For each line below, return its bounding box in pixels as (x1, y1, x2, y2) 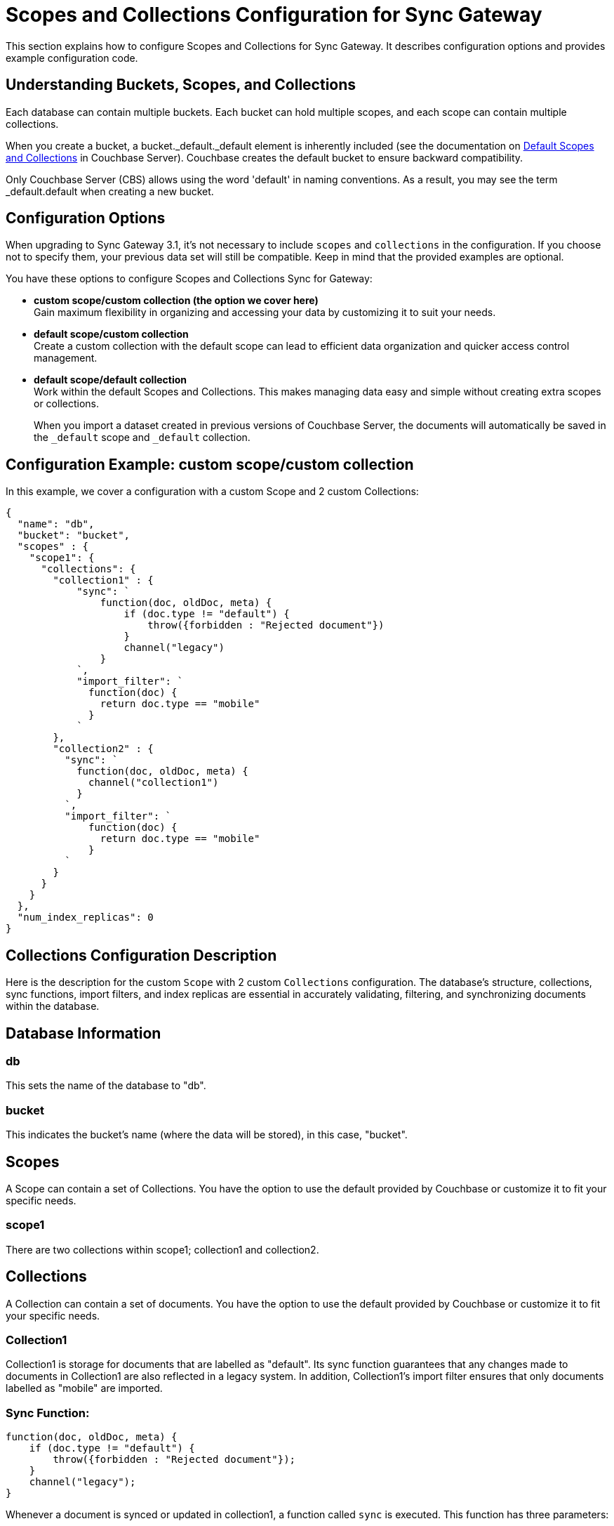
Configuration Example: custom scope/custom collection (6, 455, 414, 473)
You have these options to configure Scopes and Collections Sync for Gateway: (6, 272, 373, 285)
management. (34, 352, 98, 364)
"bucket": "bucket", (17, 530, 131, 541)
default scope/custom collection (34, 328, 189, 341)
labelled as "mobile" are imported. (6, 1382, 163, 1395)
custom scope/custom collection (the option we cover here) (34, 294, 319, 307)
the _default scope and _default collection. (34, 431, 251, 444)
